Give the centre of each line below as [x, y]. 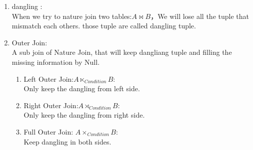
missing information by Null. [56, 62]
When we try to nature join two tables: [72, 16]
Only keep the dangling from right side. [84, 115]
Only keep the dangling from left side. [82, 88]
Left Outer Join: [49, 78]
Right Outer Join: [51, 105]
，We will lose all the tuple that [200, 16]
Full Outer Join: [48, 131]
